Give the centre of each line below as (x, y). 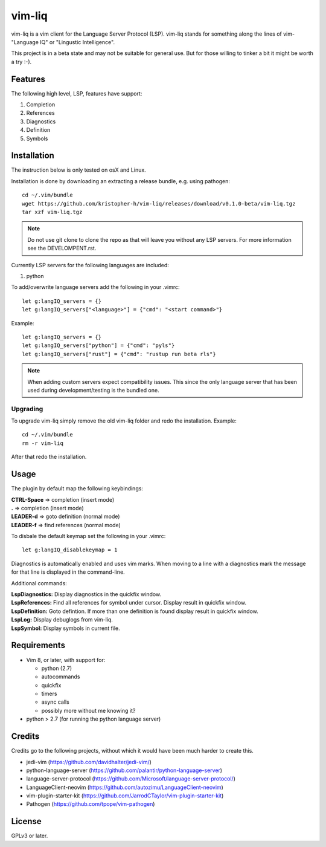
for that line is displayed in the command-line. (68, 572)
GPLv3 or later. (30, 836)
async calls (55, 702)
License (26, 821)
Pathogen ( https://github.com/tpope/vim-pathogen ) (91, 804)
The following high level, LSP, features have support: (77, 93)
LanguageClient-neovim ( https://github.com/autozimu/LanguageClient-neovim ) (125, 787)
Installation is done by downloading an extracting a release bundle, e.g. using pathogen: (121, 181)
